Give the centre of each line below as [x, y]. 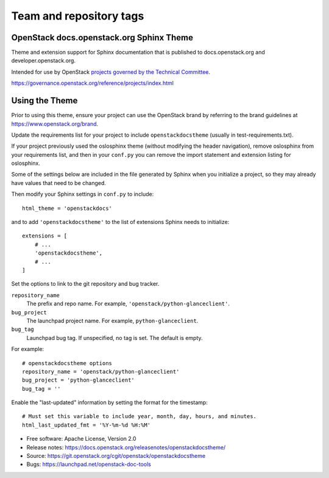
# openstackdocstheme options [67, 363]
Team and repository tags [78, 16]
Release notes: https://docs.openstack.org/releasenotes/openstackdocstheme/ [126, 447]
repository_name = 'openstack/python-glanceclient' [101, 371]
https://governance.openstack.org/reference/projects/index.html [92, 83]
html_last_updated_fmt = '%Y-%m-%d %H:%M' [87, 425]
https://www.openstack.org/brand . [55, 124]
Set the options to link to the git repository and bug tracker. [85, 284]
